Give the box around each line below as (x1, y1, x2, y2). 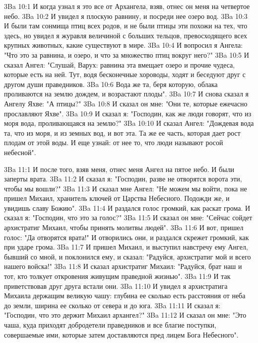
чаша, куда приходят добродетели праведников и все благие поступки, (4, 320, 216, 330)
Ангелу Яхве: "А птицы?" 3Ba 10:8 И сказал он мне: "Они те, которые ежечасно (4, 98, 248, 108)
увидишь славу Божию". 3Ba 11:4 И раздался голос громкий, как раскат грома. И (4, 202, 251, 213)
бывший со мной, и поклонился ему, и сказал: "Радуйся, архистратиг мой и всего (4, 251, 251, 261)
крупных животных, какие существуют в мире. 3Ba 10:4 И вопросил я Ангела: (4, 40, 243, 50)
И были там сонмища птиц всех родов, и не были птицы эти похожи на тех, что (4, 20, 248, 31)
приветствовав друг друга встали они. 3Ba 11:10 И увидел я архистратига (4, 280, 228, 291)
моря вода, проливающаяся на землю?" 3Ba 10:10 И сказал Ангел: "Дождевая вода (4, 118, 254, 128)
